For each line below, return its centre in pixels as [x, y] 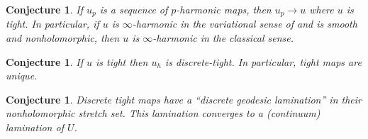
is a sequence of [134, 9]
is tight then [122, 61]
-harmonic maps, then [224, 9]
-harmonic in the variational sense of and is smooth [245, 24]
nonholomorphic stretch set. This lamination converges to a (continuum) [163, 113]
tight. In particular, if [52, 24]
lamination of [35, 127]
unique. [22, 76]
